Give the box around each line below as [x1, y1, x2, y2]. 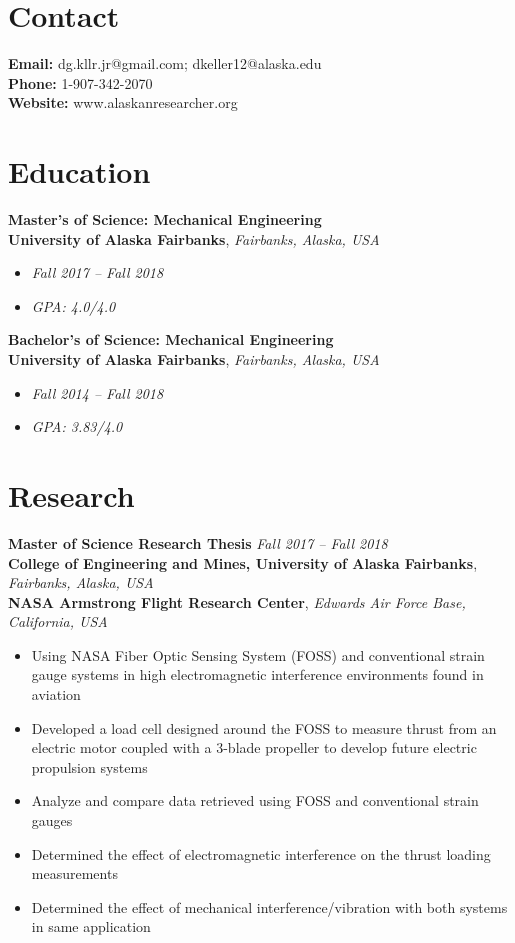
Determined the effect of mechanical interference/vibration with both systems [31, 896, 508, 917]
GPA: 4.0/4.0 [31, 295, 116, 316]
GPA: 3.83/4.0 [31, 416, 123, 437]
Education [8, 151, 151, 192]
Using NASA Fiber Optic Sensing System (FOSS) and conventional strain [31, 644, 485, 665]
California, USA [8, 611, 108, 632]
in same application [31, 916, 151, 937]
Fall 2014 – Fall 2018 [31, 382, 164, 403]
